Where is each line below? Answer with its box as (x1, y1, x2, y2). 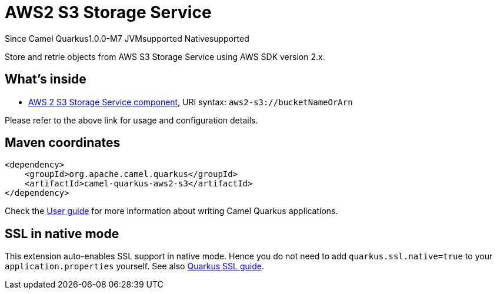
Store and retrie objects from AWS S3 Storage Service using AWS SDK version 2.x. (5, 51, 325, 62)
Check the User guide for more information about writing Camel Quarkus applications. (5, 206, 338, 216)
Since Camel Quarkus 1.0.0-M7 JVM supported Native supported (5, 33, 249, 44)
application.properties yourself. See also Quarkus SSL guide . (5, 261, 264, 272)
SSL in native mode (5, 226, 119, 241)
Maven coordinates (5, 135, 121, 151)
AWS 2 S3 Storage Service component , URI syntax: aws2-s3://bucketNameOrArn (28, 96, 353, 107)
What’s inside (5, 72, 86, 87)
